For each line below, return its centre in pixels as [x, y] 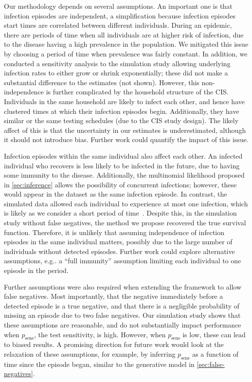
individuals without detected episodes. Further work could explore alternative [119, 251]
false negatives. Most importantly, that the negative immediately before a [114, 296]
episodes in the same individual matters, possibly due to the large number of [118, 242]
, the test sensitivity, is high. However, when [100, 334]
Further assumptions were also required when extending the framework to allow [123, 286]
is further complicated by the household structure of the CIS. [137, 92]
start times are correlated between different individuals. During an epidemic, [118, 25]
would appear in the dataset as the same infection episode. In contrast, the [116, 194]
